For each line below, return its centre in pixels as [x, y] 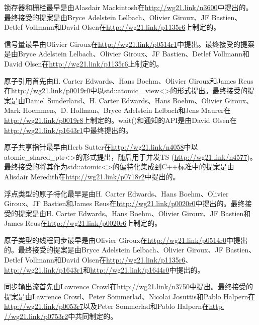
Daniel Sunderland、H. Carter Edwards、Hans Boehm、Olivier [123, 100]
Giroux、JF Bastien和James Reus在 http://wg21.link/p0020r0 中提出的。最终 [124, 203]
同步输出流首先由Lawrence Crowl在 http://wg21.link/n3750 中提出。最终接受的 [128, 286]
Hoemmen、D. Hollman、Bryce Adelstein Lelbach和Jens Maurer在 [127, 110]
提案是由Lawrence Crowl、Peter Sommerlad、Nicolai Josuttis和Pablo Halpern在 [130, 296]
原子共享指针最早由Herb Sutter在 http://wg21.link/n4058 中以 [101, 147]
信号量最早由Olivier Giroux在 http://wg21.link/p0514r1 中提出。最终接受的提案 [129, 44]
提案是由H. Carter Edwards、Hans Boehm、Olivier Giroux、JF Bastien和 [134, 213]
